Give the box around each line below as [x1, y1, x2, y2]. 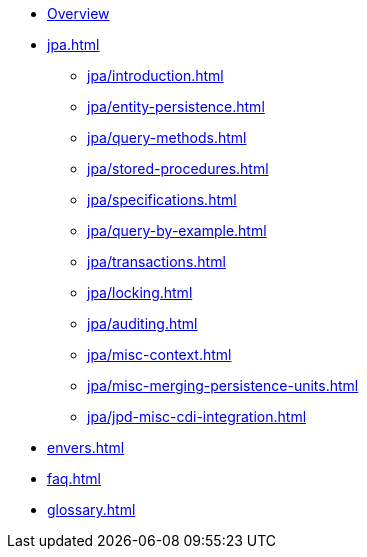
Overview [47, 5, 110, 22]
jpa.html [47, 36, 100, 53]
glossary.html [47, 501, 136, 518]
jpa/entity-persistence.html [87, 98, 265, 115]
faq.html [47, 470, 101, 487]
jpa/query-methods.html [87, 129, 247, 146]
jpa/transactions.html [87, 253, 226, 270]
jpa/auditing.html [87, 315, 198, 332]
